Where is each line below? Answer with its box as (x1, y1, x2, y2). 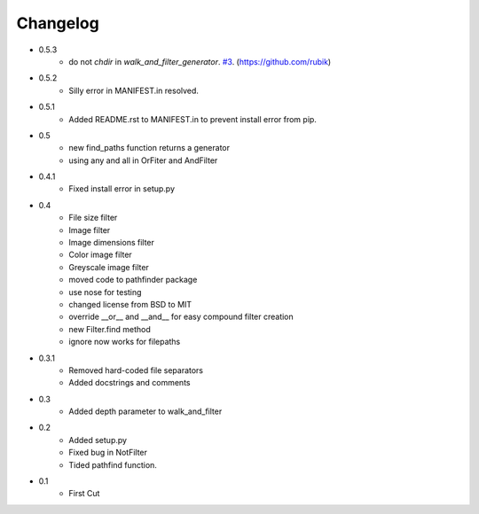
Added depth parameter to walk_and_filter (68, 406, 223, 417)
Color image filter (68, 249, 132, 261)
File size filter (68, 213, 118, 223)
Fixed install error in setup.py (68, 183, 176, 194)
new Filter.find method (68, 323, 151, 334)
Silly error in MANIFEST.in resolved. (68, 85, 200, 96)
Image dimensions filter (68, 238, 155, 248)
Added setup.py (68, 434, 128, 445)
